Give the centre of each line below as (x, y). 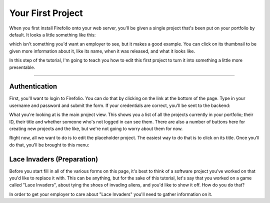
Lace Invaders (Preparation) (54, 159)
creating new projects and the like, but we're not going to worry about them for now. (96, 128)
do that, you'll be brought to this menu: (49, 144)
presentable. (22, 67)
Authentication (33, 87)
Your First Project (46, 13)
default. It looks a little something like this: (52, 34)
